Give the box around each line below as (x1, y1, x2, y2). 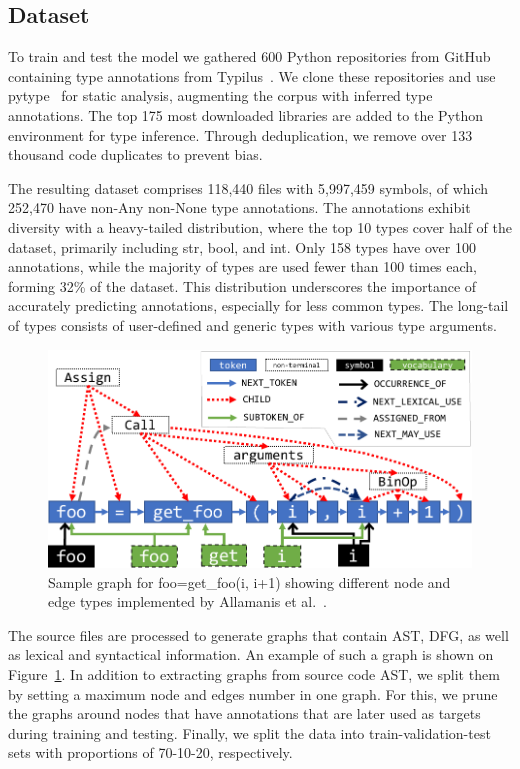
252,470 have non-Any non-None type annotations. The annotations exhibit (8, 197, 471, 218)
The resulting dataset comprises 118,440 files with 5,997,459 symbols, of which (8, 177, 489, 198)
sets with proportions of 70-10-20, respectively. (8, 742, 293, 763)
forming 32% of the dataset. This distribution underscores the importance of (8, 275, 477, 296)
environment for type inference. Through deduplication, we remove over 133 (8, 124, 473, 145)
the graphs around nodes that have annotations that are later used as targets (8, 703, 481, 724)
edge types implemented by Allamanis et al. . (48, 591, 327, 612)
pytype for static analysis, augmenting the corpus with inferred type (8, 85, 433, 106)
